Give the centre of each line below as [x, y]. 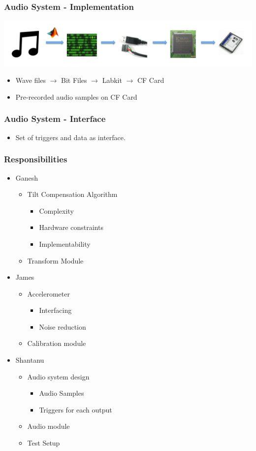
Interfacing [55, 310]
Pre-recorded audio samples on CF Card [76, 96]
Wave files [31, 80]
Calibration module [57, 343]
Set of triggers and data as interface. [70, 137]
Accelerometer [48, 293]
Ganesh [27, 177]
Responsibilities [36, 159]
